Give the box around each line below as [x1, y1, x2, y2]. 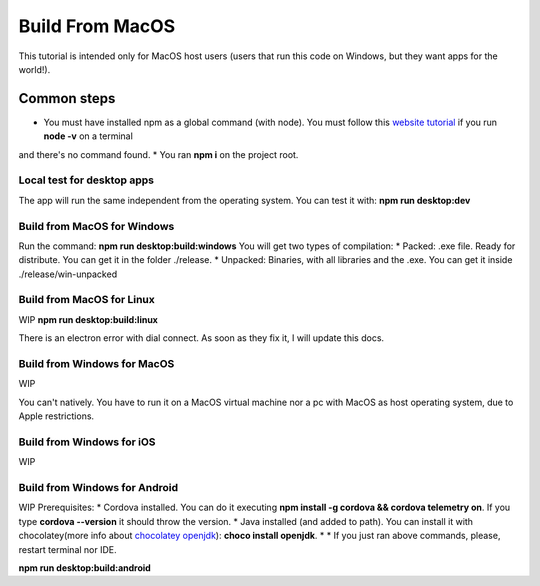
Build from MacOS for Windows [18, 219, 175, 233]
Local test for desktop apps [18, 173, 155, 187]
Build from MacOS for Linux [18, 293, 155, 307]
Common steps [18, 90, 116, 107]
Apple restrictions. [18, 410, 95, 422]
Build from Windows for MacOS [18, 356, 175, 370]
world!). [18, 63, 51, 75]
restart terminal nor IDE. [18, 543, 117, 555]
